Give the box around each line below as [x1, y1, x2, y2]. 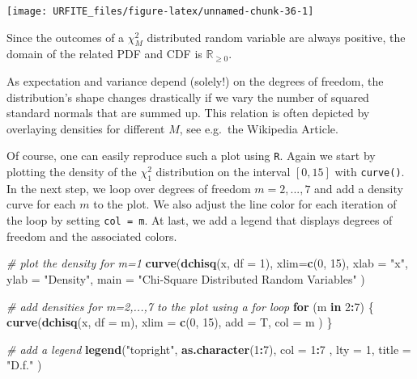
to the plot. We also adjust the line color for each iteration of [93, 196, 397, 213]
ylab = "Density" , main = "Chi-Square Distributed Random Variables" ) [6, 270, 365, 287]
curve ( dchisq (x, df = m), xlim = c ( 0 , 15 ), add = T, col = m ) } [6, 314, 333, 331]
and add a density [314, 179, 403, 196]
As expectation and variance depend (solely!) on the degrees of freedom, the [6, 73, 384, 90]
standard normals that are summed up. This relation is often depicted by [6, 104, 370, 121]
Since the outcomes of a [6, 28, 125, 45]
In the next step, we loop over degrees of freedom [6, 179, 251, 196]
